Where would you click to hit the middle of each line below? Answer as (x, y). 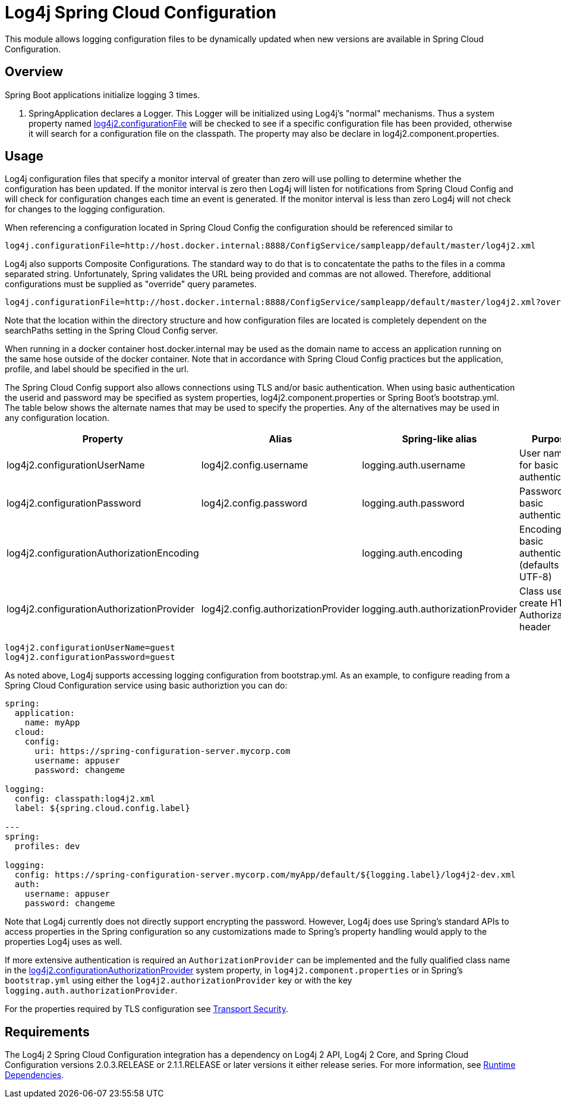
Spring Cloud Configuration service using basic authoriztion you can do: (146, 686)
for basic (539, 465)
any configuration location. (57, 418)
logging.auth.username (414, 465)
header (535, 627)
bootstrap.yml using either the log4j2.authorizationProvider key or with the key (179, 981)
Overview (34, 72)
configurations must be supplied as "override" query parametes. (131, 284)
